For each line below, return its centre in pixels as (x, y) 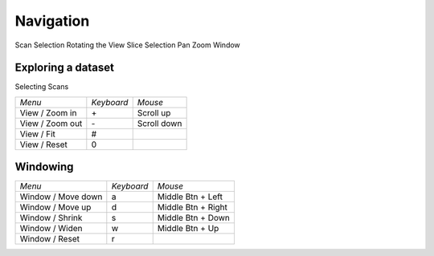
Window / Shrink (51, 218)
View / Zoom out (51, 123)
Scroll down (160, 123)
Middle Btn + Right (192, 207)
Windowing (44, 167)
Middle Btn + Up (188, 229)
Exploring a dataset (64, 68)
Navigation (52, 21)
